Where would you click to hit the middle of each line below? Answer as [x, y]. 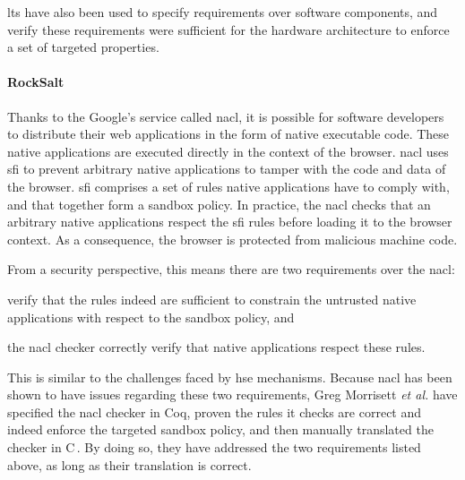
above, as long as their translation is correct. [129, 464]
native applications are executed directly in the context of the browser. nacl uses [228, 151]
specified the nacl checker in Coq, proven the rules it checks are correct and [215, 411]
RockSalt [36, 82]
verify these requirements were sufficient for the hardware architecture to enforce [228, 29]
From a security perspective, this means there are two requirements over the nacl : [231, 269]
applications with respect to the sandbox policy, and [151, 317]
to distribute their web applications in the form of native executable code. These [228, 134]
